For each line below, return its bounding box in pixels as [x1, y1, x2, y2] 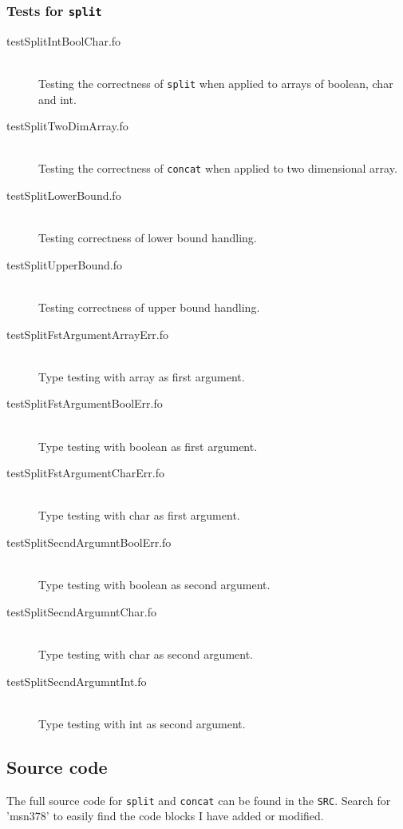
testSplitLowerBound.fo [6, 187, 121, 204]
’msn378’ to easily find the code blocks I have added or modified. [6, 807, 324, 824]
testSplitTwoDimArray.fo [6, 118, 128, 134]
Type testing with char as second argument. [38, 645, 254, 662]
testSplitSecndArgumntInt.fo [6, 672, 147, 689]
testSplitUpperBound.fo [6, 256, 123, 273]
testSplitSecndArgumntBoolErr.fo [6, 533, 172, 550]
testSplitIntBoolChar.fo [6, 32, 121, 49]
